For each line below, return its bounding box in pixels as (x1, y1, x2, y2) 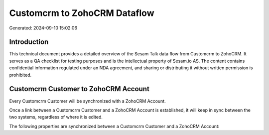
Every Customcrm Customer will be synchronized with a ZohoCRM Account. (9, 98, 166, 104)
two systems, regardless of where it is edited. (9, 114, 103, 120)
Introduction (9, 38, 49, 46)
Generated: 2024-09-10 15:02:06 (9, 25, 77, 31)
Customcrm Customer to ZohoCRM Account (9, 85, 149, 93)
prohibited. (9, 72, 32, 78)
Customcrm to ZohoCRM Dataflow (9, 7, 154, 18)
